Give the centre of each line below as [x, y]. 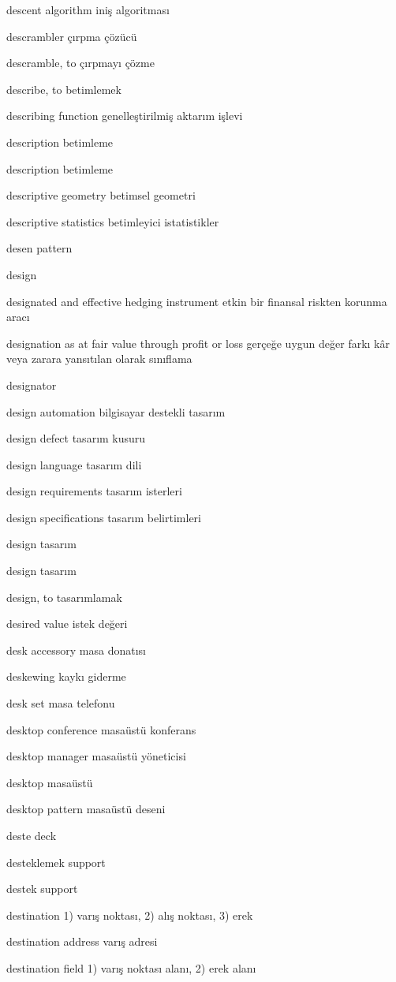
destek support [42, 889]
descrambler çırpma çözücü [72, 36]
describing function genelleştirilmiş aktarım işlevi [125, 116]
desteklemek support [56, 862]
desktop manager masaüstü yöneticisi [96, 756]
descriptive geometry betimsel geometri [101, 195]
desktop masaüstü [50, 782]
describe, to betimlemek [64, 89]
